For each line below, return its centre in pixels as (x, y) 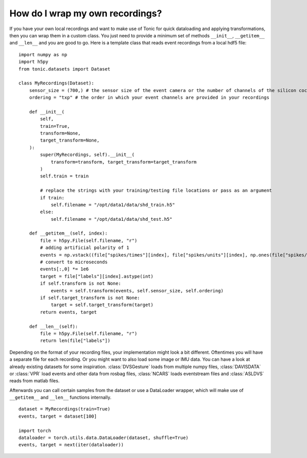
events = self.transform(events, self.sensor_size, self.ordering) (137, 291)
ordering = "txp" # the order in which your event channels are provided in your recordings (149, 98)
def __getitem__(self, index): (68, 233)
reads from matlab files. (35, 381)
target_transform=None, (70, 140)
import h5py (34, 62)
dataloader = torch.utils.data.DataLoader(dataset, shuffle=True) (104, 438)
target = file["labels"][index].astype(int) (97, 276)
